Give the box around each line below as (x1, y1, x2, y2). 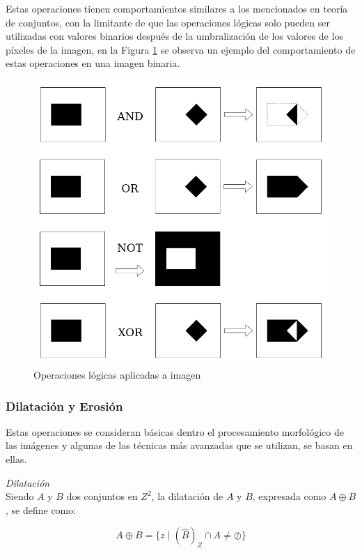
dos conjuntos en (66, 489, 138, 503)
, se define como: (6, 502, 77, 517)
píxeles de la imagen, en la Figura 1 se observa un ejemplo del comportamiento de (6, 42, 356, 56)
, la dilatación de (151, 489, 223, 503)
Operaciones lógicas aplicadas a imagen (33, 368, 201, 382)
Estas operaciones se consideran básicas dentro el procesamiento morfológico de (6, 424, 344, 439)
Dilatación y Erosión (6, 397, 123, 414)
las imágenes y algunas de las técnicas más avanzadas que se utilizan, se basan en (6, 438, 353, 453)
